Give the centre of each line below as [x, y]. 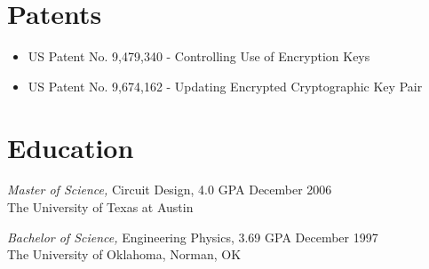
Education [71, 147]
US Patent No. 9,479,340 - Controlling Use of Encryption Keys [199, 56]
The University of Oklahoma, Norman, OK [124, 254]
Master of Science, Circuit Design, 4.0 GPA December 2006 [170, 190]
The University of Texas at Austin [100, 207]
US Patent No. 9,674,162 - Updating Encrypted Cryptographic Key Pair [225, 86]
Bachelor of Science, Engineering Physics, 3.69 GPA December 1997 [193, 237]
